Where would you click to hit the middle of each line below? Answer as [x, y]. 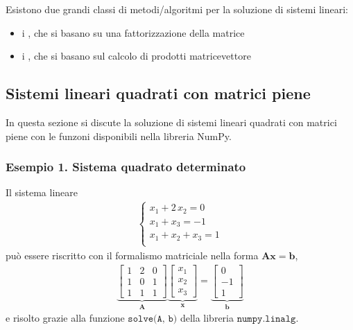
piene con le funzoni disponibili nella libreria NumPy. [119, 136]
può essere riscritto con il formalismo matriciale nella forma [132, 255]
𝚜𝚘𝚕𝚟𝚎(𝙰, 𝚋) [153, 319]
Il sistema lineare [42, 192]
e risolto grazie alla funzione [65, 318]
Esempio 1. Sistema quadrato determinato [126, 167]
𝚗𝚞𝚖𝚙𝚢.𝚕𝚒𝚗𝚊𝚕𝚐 [266, 319]
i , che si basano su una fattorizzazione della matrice [133, 32]
